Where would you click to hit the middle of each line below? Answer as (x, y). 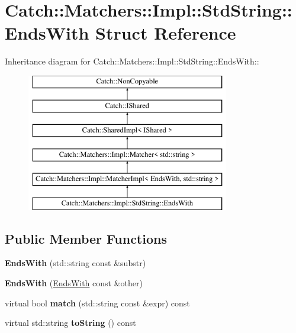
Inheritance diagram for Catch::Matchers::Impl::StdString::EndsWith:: (132, 61)
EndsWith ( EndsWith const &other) (74, 283)
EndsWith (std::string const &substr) (75, 263)
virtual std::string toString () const (70, 323)
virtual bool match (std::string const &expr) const (97, 303)
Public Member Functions (86, 238)
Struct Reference (166, 33)
